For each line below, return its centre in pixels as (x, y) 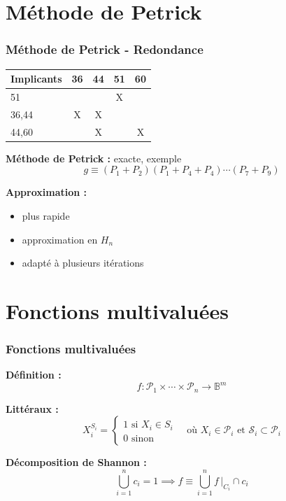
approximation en (60, 239)
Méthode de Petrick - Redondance (105, 49)
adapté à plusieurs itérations (83, 263)
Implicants (36, 79)
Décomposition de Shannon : (76, 462)
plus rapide (46, 215)
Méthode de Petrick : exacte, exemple (94, 158)
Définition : (34, 375)
